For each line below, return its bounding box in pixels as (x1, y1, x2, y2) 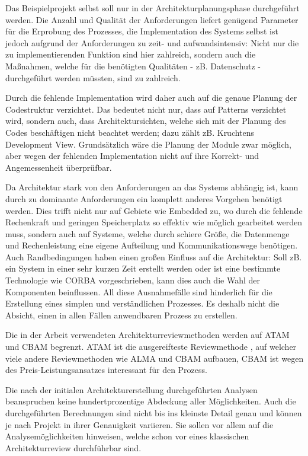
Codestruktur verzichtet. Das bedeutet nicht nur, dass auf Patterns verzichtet (5, 103, 287, 115)
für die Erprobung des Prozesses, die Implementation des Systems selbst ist (5, 25, 278, 37)
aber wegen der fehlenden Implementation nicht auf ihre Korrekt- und (5, 149, 259, 162)
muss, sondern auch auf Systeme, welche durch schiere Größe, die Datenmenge (5, 227, 290, 240)
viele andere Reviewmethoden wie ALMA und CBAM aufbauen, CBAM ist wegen (5, 352, 304, 364)
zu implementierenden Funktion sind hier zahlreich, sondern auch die (5, 48, 256, 60)
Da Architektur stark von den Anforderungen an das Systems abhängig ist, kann (5, 181, 299, 193)
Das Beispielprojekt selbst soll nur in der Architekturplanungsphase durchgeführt (5, 2, 300, 14)
